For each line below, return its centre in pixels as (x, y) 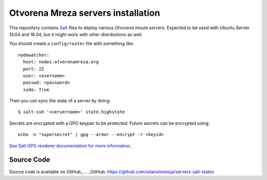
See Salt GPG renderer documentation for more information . (70, 145)
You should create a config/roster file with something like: (72, 44)
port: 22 (34, 69)
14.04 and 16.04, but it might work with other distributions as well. (76, 34)
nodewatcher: (34, 55)
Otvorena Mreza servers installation (85, 13)
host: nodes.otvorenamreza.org (61, 62)
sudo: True (36, 90)
